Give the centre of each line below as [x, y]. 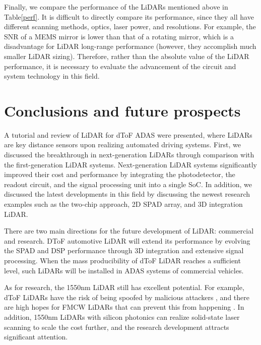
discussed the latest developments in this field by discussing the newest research [127, 194]
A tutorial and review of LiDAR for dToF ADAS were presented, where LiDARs [128, 134]
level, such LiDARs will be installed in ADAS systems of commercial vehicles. [124, 270]
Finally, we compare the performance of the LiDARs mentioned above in [116, 7]
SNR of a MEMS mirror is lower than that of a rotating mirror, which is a [119, 36]
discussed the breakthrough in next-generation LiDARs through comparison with [129, 155]
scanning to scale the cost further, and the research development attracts [117, 327]
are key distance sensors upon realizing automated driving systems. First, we [122, 145]
